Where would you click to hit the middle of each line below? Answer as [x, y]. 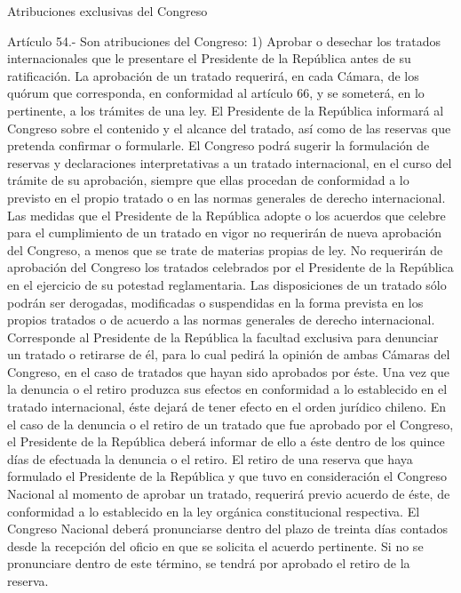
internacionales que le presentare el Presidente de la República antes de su [209, 58]
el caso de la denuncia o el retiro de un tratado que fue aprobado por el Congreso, [230, 424]
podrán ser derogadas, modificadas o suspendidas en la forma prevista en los [215, 302]
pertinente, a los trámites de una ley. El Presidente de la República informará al [226, 110]
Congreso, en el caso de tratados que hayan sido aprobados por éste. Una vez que [228, 371]
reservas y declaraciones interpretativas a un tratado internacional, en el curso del [230, 162]
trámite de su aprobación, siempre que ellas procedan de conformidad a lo [208, 180]
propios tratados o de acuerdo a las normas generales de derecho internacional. [221, 320]
